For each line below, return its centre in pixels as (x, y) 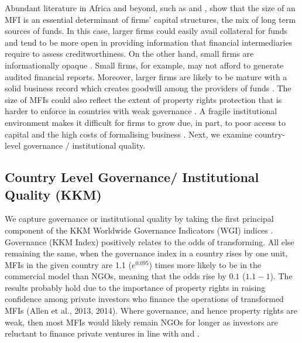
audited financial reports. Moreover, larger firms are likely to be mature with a (146, 76)
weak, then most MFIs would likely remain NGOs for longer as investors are (141, 322)
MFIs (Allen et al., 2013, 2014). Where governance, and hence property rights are (151, 311)
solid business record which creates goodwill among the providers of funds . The (148, 88)
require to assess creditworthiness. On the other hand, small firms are (129, 54)
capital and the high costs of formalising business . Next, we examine (128, 134)
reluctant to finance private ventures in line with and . (102, 333)
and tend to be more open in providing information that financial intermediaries (149, 42)
